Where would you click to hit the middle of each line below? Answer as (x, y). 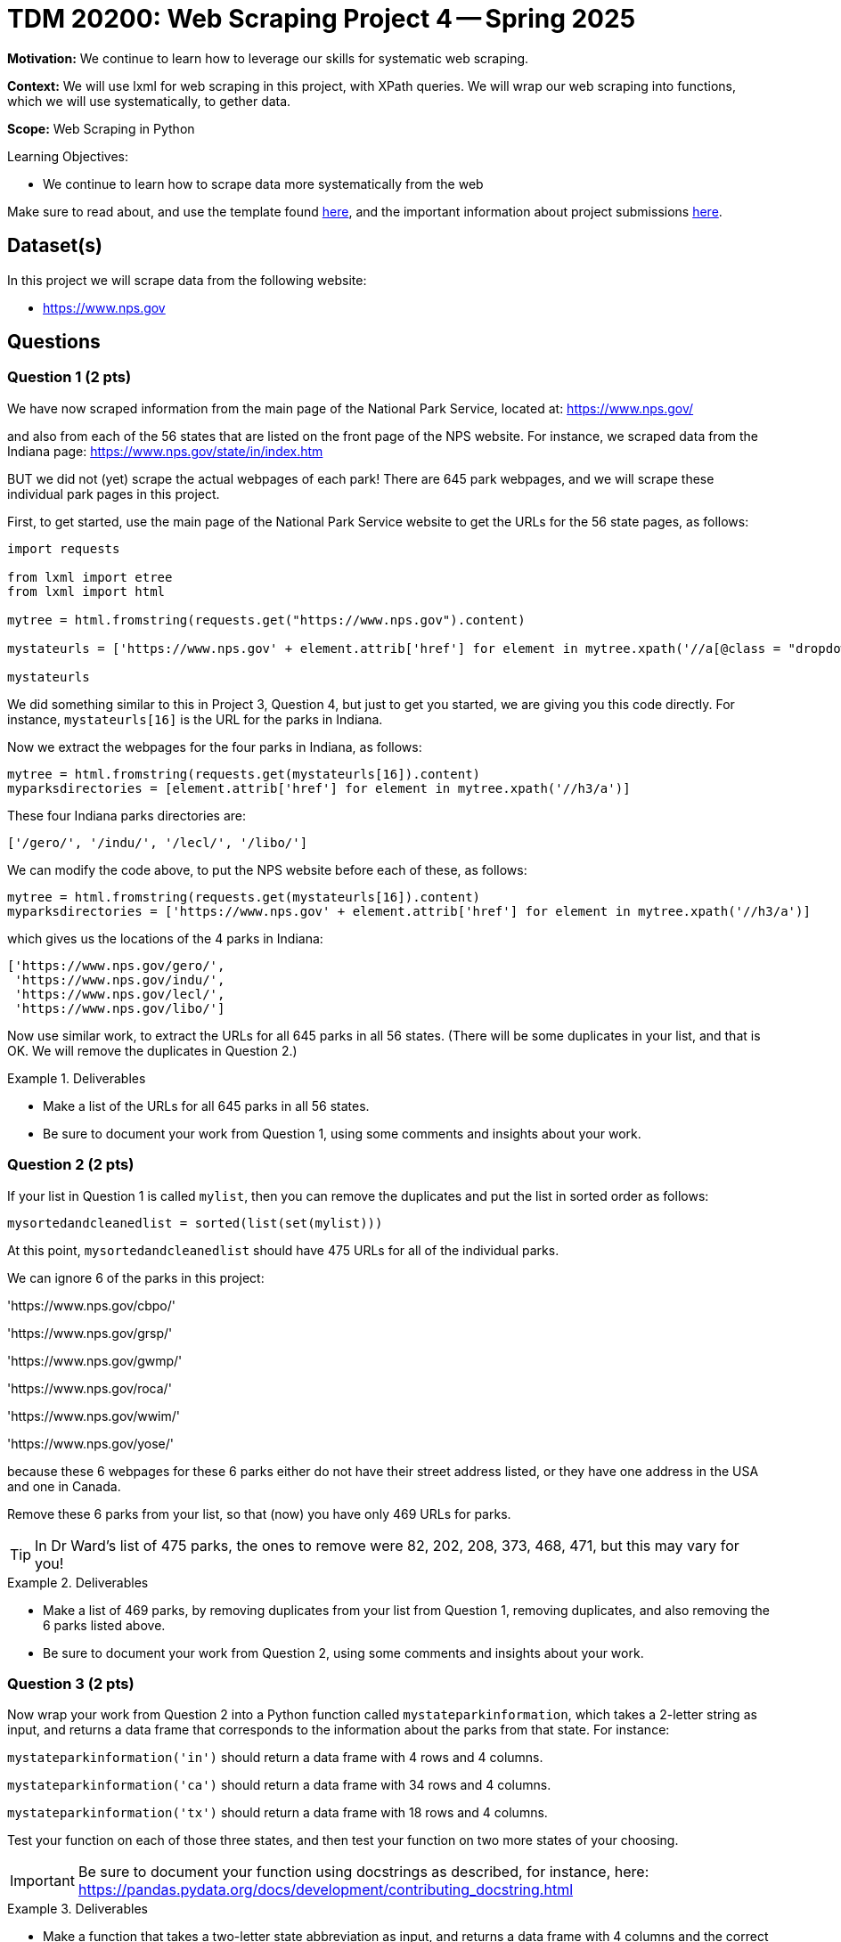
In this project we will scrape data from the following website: (187, 280)
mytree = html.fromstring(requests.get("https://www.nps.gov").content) (266, 620)
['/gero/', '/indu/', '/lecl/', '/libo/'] (158, 842)
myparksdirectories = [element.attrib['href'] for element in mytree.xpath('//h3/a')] (319, 788)
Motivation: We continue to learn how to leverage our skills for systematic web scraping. (268, 58)
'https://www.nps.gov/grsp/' (90, 1333)
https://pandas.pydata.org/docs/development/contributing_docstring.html (326, 1890)
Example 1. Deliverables (77, 1078)
